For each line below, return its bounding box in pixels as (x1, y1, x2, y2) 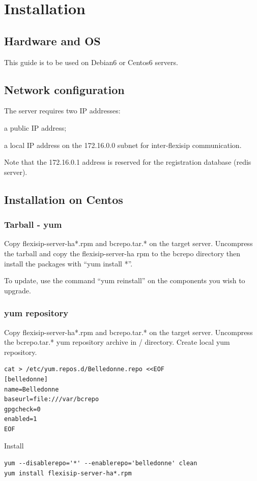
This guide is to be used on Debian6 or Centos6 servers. (4, 56, 178, 67)
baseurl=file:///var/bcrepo (4, 396, 99, 403)
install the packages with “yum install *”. (4, 258, 133, 268)
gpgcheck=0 (4, 405, 41, 413)
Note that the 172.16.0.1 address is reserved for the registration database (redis (4, 157, 251, 167)
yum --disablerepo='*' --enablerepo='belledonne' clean (4, 460, 197, 467)
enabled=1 (4, 415, 37, 423)
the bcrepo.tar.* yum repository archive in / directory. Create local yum (4, 337, 230, 347)
